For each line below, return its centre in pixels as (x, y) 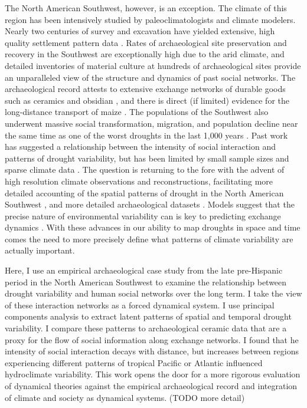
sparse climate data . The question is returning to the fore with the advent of (145, 170)
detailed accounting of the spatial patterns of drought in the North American (144, 193)
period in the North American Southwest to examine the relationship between (146, 282)
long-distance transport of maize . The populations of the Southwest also (137, 112)
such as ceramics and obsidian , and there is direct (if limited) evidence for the (147, 100)
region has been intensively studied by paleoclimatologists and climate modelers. (150, 19)
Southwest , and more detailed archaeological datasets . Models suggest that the (150, 204)
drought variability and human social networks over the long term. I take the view (153, 293)
